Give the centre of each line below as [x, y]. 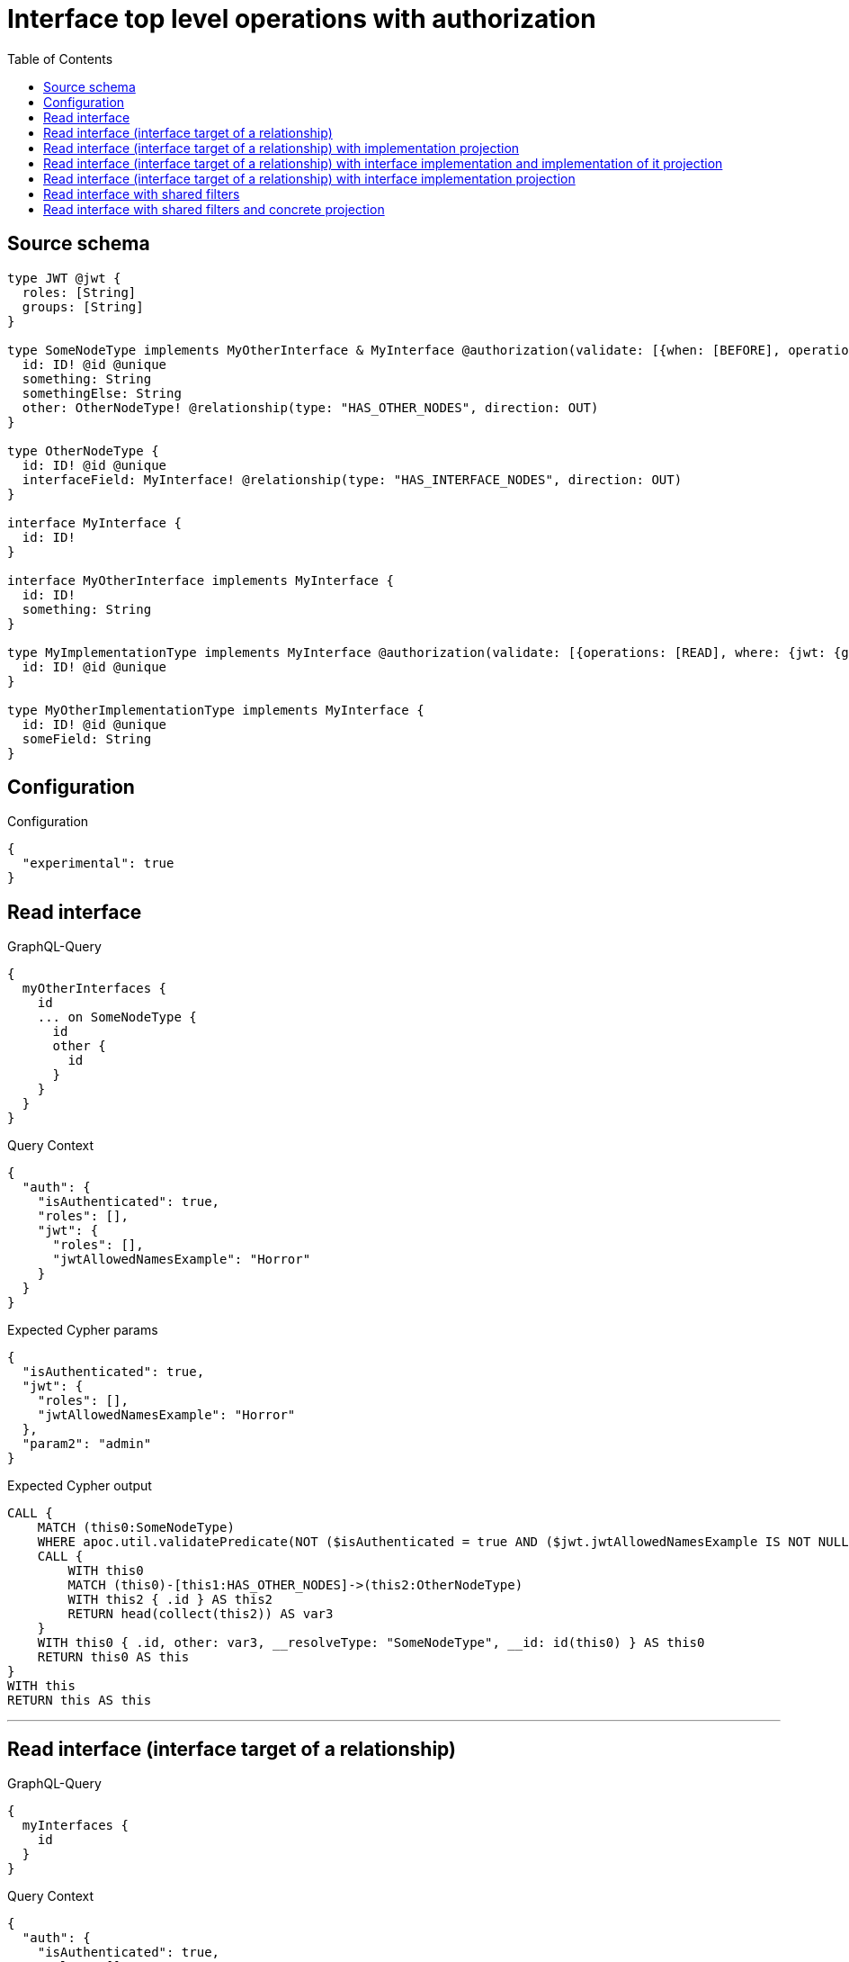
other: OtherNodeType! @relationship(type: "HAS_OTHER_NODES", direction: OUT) [310, 407]
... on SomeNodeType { [117, 1017]
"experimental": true [98, 864]
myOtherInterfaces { [94, 989]
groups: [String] [83, 306]
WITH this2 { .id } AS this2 [170, 1600]
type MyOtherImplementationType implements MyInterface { [216, 710]
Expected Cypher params [83, 1330]
